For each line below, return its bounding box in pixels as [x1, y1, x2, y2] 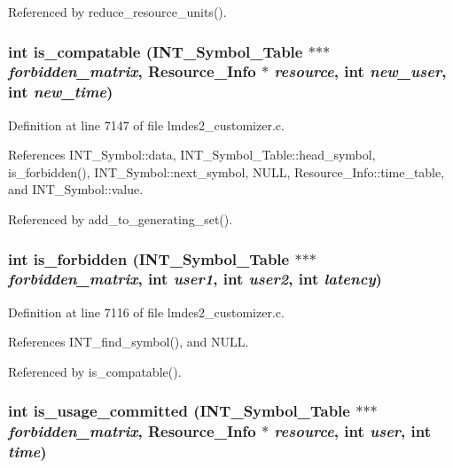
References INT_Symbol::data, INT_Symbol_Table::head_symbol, [8, 145, 376, 164]
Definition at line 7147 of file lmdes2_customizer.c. [8, 115, 285, 134]
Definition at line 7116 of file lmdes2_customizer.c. [8, 302, 285, 321]
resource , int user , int [274, 420, 431, 442]
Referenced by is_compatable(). [8, 362, 182, 380]
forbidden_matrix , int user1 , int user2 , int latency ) [8, 268, 382, 290]
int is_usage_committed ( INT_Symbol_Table [8, 400, 350, 422]
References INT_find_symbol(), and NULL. [8, 332, 249, 351]
